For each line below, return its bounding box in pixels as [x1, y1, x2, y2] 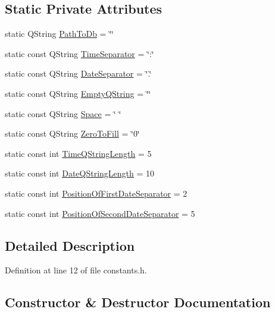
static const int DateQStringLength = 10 [5, 167, 155, 179]
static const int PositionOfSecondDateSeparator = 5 [5, 207, 195, 219]
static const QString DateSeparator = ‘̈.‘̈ [5, 67, 152, 80]
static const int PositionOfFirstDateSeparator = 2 [5, 187, 187, 199]
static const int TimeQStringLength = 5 [5, 147, 152, 159]
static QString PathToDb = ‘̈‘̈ [5, 27, 114, 40]
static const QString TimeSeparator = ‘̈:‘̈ [5, 47, 154, 59]
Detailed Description [5, 236, 135, 254]
